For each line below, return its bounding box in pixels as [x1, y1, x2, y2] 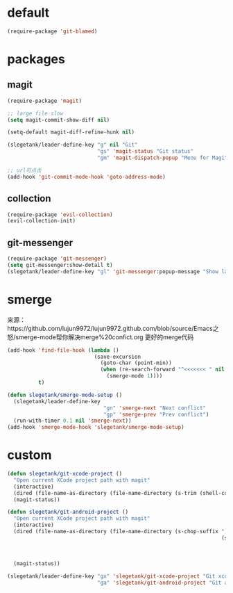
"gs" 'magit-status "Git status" [96, 148, 194, 155]
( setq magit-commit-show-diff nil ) [7, 116, 110, 123]
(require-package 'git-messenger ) [7, 255, 107, 262]
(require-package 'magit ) [7, 97, 82, 104]
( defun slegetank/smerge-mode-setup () [7, 391, 123, 398]
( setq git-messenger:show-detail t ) [7, 261, 113, 268]
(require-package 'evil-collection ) [7, 211, 113, 218]
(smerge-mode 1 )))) [106, 373, 163, 380]
